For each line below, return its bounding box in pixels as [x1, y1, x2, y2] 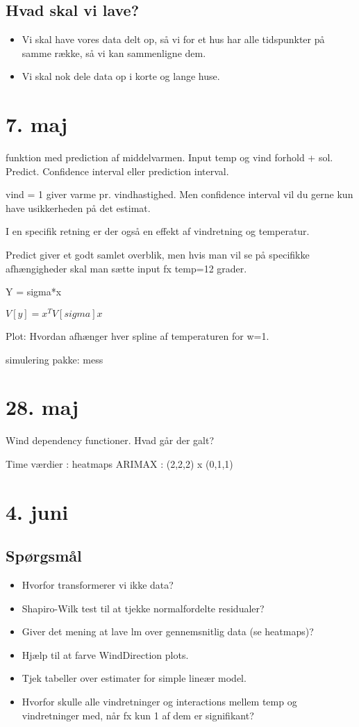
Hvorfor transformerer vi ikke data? [22, 578, 174, 592]
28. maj [6, 393, 79, 421]
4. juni [6, 497, 69, 525]
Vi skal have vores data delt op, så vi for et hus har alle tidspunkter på [22, 32, 325, 47]
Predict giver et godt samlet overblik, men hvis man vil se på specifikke [6, 247, 310, 262]
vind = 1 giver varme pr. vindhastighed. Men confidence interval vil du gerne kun [6, 187, 353, 202]
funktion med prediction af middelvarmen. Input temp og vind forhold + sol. [6, 150, 333, 165]
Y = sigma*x [6, 284, 62, 299]
